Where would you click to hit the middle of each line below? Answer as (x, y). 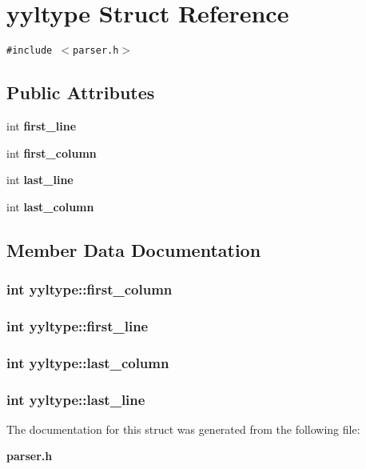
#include (30, 51)
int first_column (52, 152)
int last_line (40, 180)
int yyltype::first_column (90, 289)
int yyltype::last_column (88, 362)
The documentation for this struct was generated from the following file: (183, 429)
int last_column (50, 206)
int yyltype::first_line (78, 325)
